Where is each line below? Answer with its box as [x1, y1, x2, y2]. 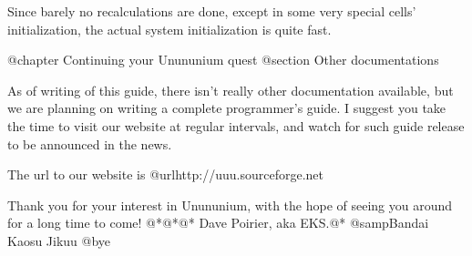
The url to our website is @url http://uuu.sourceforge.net [7, 165, 323, 184]
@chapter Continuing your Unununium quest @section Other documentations [7, 50, 439, 69]
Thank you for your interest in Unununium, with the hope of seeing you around [7, 195, 453, 214]
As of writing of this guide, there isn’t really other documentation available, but [7, 80, 454, 99]
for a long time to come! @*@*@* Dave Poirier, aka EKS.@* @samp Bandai [7, 213, 429, 232]
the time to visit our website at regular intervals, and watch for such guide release [7, 116, 465, 135]
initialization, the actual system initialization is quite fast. [7, 19, 332, 38]
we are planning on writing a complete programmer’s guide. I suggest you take [7, 98, 446, 118]
